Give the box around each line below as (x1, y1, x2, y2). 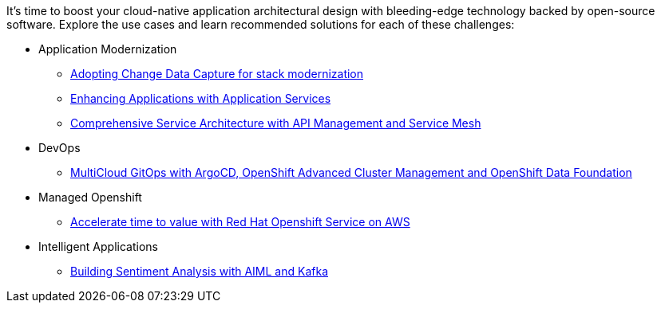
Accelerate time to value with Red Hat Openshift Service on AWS (70, 215, 410, 229)
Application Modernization (38, 42, 177, 56)
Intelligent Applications (38, 240, 158, 253)
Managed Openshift (38, 190, 142, 204)
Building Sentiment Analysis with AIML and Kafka (70, 264, 329, 278)
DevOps (38, 141, 81, 154)
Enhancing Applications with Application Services (70, 92, 331, 105)
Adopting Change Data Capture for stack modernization (70, 67, 364, 80)
